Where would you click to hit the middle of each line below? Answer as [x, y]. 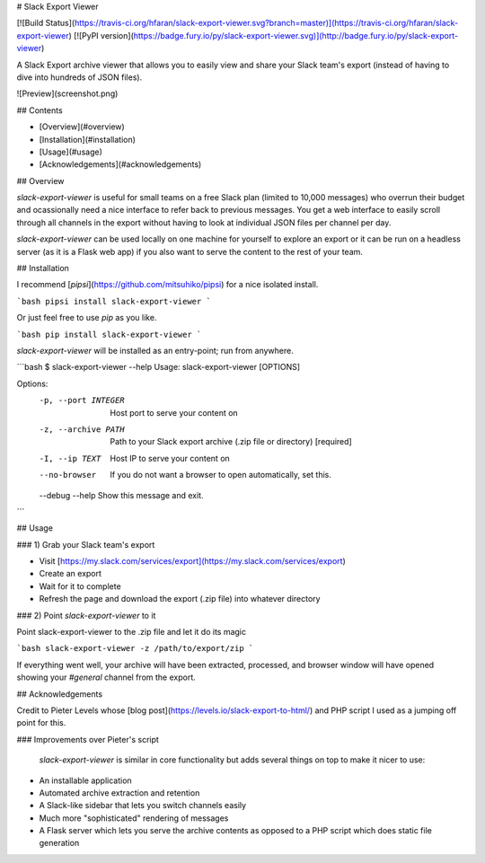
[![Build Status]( [46, 23]
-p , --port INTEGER [82, 401]
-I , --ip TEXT [70, 458]
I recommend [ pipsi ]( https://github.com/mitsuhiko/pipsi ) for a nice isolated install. [168, 285]
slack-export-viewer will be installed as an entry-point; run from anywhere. [155, 350]
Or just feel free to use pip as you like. [87, 318]
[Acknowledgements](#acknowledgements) [120, 164]
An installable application [85, 780]
